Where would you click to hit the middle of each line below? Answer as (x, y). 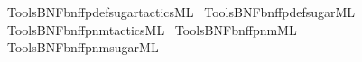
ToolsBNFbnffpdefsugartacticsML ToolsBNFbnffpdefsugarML (181, 12)
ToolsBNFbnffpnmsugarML (83, 47)
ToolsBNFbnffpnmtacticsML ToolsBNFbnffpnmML (152, 29)
